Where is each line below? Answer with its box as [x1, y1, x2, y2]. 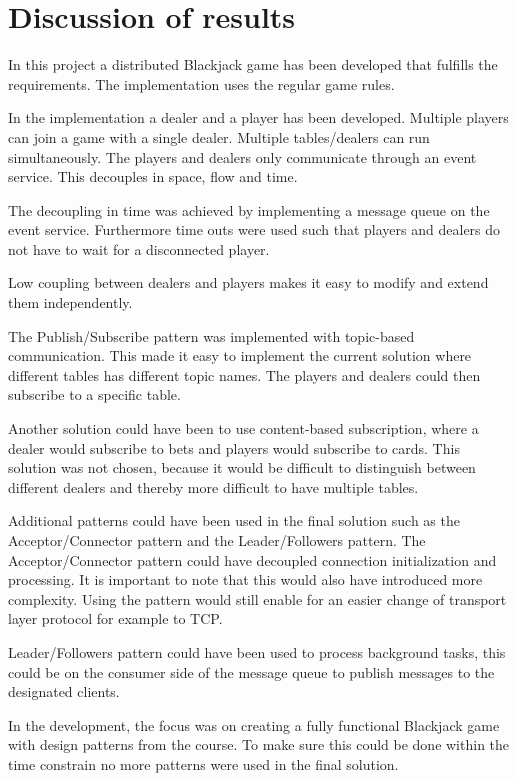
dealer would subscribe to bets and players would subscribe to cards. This [8, 437, 460, 458]
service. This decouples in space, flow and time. [8, 166, 298, 187]
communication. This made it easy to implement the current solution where [8, 345, 472, 366]
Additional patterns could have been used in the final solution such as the [8, 510, 460, 531]
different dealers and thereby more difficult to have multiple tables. [8, 476, 419, 497]
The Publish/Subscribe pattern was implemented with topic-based [8, 325, 415, 346]
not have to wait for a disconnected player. [8, 238, 270, 259]
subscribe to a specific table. [8, 384, 181, 405]
